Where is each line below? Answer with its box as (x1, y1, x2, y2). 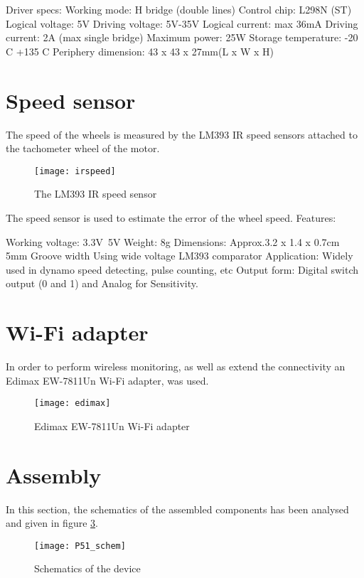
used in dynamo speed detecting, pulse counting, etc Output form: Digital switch (6, 262, 359, 277)
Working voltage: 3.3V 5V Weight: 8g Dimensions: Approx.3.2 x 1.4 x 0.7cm (6, 234, 340, 249)
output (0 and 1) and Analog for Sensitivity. (6, 276, 198, 291)
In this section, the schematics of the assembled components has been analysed (6, 501, 349, 516)
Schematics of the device (34, 561, 141, 576)
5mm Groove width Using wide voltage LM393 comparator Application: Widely (6, 248, 353, 263)
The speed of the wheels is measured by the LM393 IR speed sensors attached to (6, 127, 358, 141)
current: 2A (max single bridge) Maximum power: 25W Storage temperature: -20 (6, 30, 358, 45)
